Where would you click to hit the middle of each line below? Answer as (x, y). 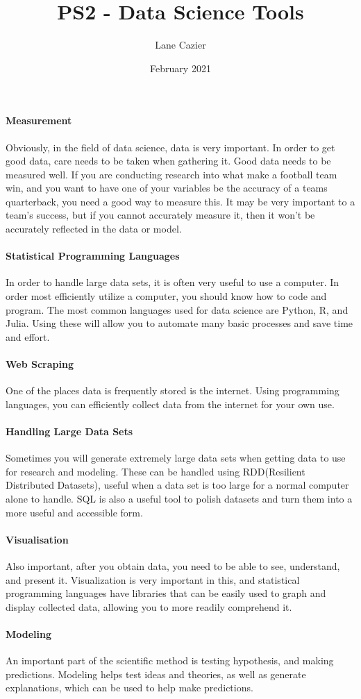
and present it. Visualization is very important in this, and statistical (153, 579)
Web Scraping (40, 364)
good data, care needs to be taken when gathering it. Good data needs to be (168, 161)
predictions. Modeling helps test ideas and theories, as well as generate (156, 674)
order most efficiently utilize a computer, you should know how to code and (166, 296)
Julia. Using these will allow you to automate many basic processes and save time (179, 323)
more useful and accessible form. (74, 512)
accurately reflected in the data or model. (94, 229)
